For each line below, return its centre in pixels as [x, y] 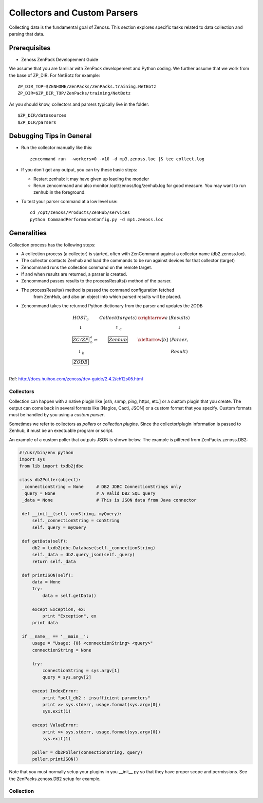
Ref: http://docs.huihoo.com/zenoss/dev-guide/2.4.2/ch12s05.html [76, 379]
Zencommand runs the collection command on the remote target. [87, 267]
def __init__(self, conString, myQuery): [72, 514]
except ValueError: [55, 725]
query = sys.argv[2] [67, 677]
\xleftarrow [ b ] [153, 340]
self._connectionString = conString [76, 521]
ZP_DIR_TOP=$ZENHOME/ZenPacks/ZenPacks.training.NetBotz [87, 87]
